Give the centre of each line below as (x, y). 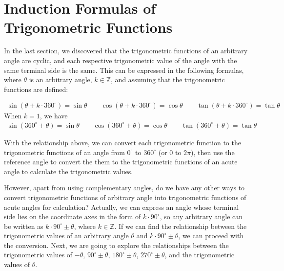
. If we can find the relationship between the (181, 226)
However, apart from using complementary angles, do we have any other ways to (124, 188)
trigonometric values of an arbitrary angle (66, 236)
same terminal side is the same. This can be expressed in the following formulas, (124, 70)
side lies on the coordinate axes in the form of (72, 216)
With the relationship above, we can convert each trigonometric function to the (122, 142)
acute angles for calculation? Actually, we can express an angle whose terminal (122, 207)
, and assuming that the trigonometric (168, 79)
